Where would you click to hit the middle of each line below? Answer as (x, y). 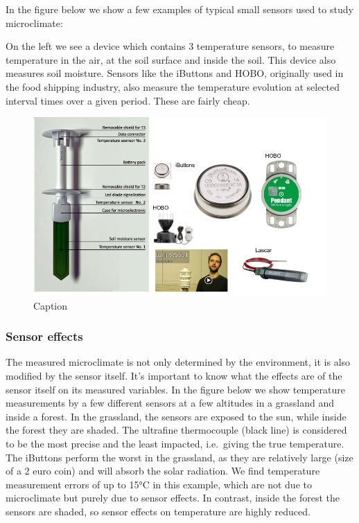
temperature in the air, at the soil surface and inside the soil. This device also (171, 59)
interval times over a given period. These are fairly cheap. (128, 100)
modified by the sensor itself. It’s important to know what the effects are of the (174, 376)
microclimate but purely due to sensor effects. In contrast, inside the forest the (173, 498)
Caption (51, 305)
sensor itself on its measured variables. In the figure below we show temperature (175, 389)
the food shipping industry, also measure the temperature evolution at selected (173, 86)
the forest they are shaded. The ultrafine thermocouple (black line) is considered (176, 430)
